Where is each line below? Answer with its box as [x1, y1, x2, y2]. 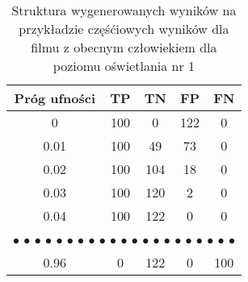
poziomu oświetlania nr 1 [53, 56, 195, 75]
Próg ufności [14, 89, 96, 107]
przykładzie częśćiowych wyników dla [19, 19, 229, 38]
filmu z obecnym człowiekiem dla [31, 38, 217, 56]
